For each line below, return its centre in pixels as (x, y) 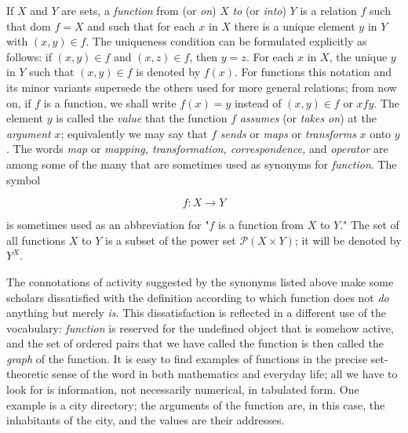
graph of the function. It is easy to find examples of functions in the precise (187, 358)
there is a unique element (295, 25)
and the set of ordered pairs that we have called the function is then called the (195, 343)
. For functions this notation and (313, 72)
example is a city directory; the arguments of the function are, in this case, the (196, 404)
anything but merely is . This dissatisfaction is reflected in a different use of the (196, 313)
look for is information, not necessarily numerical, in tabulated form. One (183, 389)
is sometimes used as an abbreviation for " (108, 225)
